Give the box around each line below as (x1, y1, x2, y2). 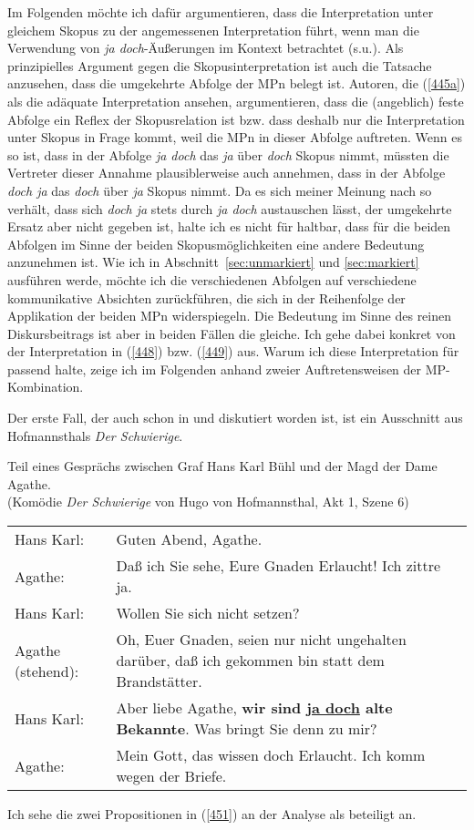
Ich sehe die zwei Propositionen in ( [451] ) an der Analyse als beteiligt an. (7, 804, 417, 824)
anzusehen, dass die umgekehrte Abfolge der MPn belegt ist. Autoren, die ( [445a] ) (7, 74, 466, 93)
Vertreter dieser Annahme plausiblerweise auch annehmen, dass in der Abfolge (7, 163, 446, 182)
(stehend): (15, 660, 79, 681)
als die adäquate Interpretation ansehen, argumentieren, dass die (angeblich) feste (7, 91, 464, 110)
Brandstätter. (116, 671, 202, 692)
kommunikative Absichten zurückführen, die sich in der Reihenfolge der (7, 288, 406, 307)
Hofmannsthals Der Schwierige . (7, 425, 183, 445)
